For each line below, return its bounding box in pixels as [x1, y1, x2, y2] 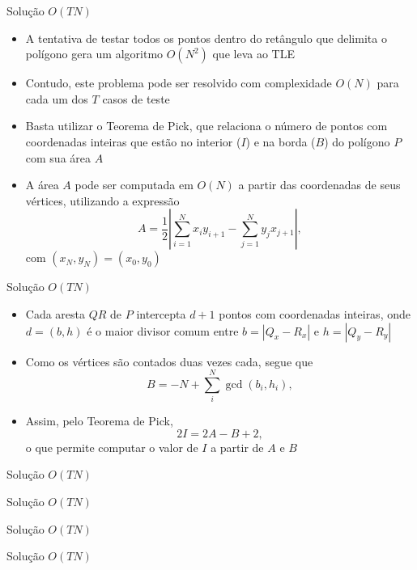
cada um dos [25, 90, 88, 107]
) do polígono [324, 133, 390, 150]
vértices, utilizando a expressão [25, 192, 180, 209]
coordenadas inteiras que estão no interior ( [25, 133, 241, 150]
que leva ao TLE [212, 45, 295, 62]
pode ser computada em [74, 176, 194, 193]
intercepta [136, 305, 186, 322]
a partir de [211, 438, 264, 455]
